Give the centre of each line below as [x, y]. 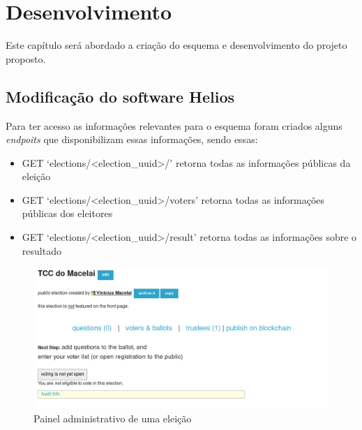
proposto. [26, 58]
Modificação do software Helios [120, 96]
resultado [42, 250]
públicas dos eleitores [67, 213]
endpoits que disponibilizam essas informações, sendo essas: [132, 139]
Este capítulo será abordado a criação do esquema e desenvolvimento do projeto [176, 45]
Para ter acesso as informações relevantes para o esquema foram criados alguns [174, 125]
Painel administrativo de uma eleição [113, 418]
